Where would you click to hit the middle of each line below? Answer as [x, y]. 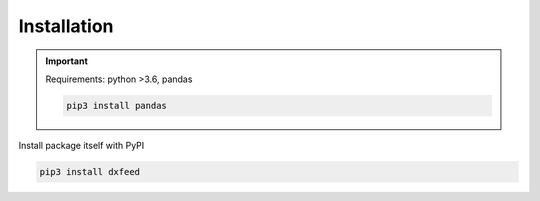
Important [67, 61]
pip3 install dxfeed [89, 171]
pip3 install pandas [116, 105]
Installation [66, 26]
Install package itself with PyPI [81, 145]
